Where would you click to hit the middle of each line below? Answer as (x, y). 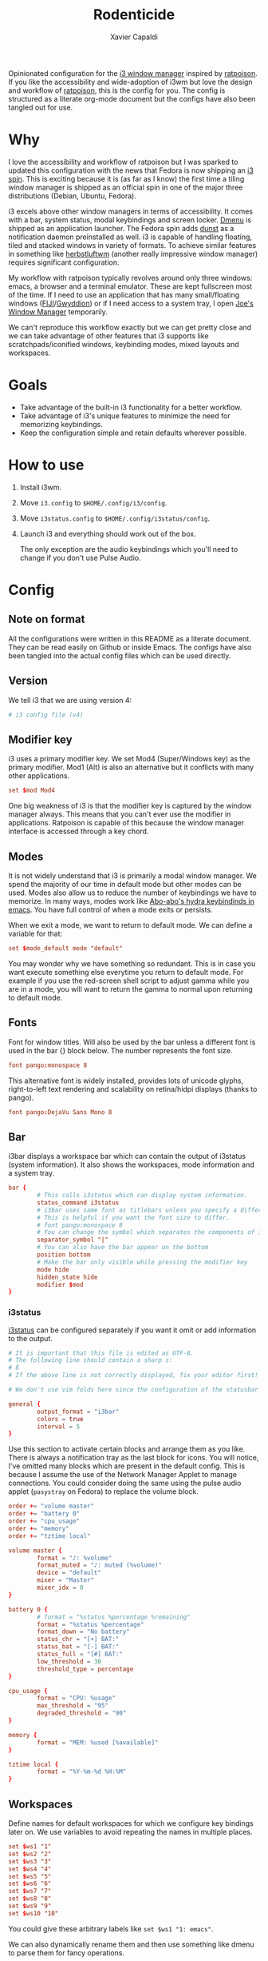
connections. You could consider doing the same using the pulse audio (125, 1483)
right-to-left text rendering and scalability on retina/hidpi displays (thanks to (133, 1088)
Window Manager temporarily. (58, 312)
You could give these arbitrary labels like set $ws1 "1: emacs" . (111, 1928)
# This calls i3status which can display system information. (142, 1196)
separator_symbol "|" (73, 1240)
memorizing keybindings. (61, 424)
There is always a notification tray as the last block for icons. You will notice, (134, 1458)
